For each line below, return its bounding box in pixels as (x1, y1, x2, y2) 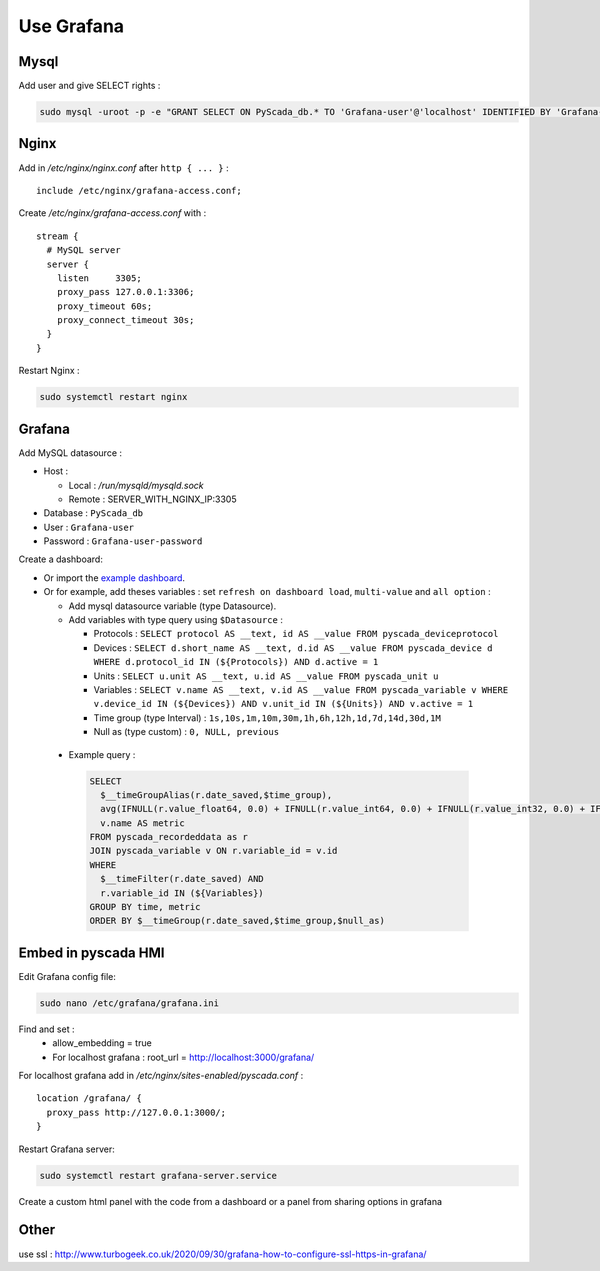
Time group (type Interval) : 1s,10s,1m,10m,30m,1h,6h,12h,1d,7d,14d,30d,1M (93, 711, 442, 724)
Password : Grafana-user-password (43, 535, 203, 547)
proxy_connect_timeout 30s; (56, 315, 195, 326)
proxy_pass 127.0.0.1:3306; (56, 286, 195, 298)
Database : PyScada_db (43, 507, 144, 519)
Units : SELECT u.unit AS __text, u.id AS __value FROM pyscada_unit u (93, 670, 439, 682)
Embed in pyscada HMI (18, 944, 165, 961)
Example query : (68, 748, 136, 760)
